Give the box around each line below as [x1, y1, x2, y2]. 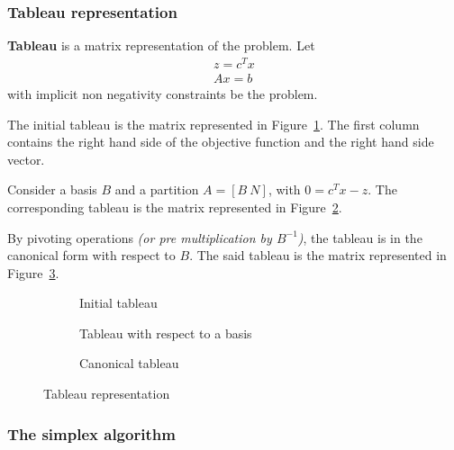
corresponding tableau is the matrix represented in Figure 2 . [7, 197, 342, 216]
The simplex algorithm [7, 422, 176, 445]
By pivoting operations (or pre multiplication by [7, 228, 272, 247]
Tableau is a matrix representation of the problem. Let [7, 36, 315, 55]
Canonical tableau [79, 354, 179, 373]
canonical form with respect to [7, 246, 176, 265]
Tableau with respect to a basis [79, 323, 252, 342]
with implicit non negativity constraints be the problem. [7, 84, 318, 103]
